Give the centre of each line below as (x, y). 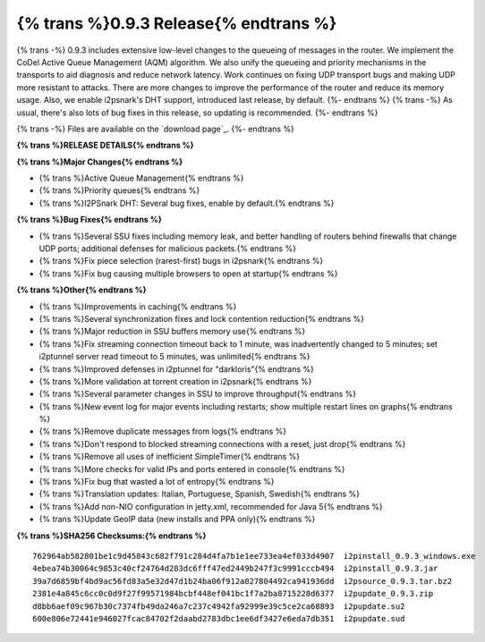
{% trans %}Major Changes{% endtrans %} (100, 162)
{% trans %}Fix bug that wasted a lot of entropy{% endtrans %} (157, 482)
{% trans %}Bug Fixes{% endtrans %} (89, 220)
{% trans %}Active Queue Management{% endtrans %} (142, 178)
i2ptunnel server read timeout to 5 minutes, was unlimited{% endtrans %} (174, 357)
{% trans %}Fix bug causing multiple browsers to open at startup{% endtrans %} (188, 274)
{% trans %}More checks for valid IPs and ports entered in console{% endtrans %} (192, 469)
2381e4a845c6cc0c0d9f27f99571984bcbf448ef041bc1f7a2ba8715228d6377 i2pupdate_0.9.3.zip (233, 594)
